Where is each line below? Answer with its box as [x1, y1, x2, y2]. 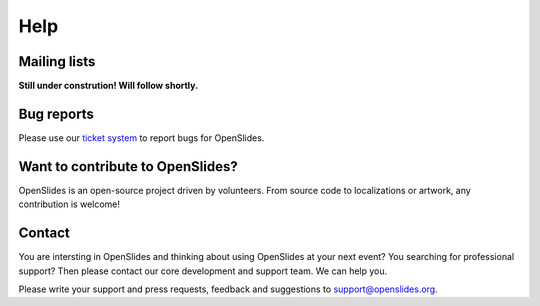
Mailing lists [18, 53, 96, 70]
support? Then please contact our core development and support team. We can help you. [18, 265, 388, 277]
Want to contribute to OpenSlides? [18, 158, 239, 175]
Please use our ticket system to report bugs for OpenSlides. [18, 131, 265, 144]
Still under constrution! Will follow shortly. [18, 80, 199, 92]
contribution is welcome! [18, 198, 120, 210]
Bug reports [18, 105, 95, 122]
